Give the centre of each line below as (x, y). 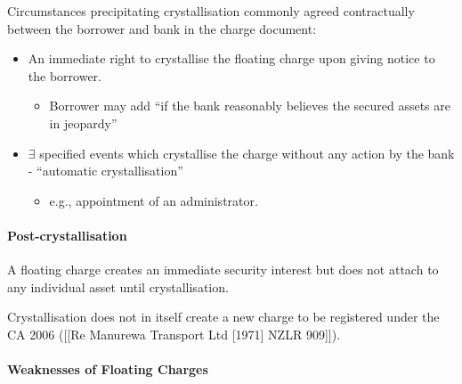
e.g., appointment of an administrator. (154, 200)
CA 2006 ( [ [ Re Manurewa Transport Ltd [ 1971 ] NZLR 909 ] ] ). (174, 334)
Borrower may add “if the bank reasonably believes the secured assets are (250, 106)
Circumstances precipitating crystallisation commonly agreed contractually (211, 11)
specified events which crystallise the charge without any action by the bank (247, 153)
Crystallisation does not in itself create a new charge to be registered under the (223, 317)
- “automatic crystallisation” (105, 171)
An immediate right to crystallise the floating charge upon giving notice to (231, 58)
